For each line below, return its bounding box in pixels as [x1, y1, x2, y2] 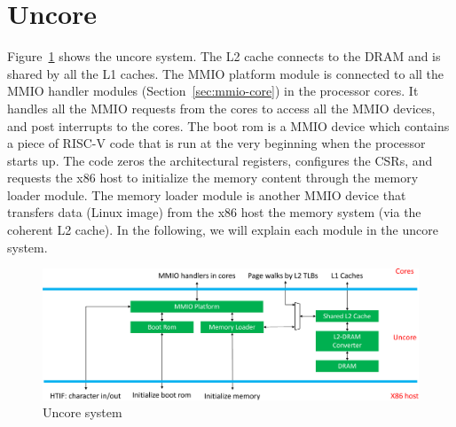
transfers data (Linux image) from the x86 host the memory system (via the [7, 203, 421, 221]
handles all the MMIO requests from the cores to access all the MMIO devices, [7, 98, 436, 117]
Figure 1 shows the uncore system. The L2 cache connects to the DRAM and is [7, 47, 441, 66]
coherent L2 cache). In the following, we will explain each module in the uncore [7, 221, 438, 239]
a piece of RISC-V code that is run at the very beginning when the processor [7, 134, 426, 152]
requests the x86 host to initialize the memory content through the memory [7, 168, 419, 187]
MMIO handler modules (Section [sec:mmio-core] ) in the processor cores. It [7, 82, 419, 100]
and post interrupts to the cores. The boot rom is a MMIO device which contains [7, 116, 450, 135]
